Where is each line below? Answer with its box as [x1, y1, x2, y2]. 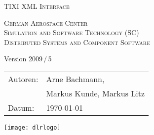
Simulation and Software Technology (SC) [4, 27, 139, 38]
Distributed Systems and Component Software [4, 37, 151, 47]
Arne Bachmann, [46, 73, 105, 85]
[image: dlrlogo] [4, 124, 61, 131]
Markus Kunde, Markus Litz [46, 87, 145, 99]
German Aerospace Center [4, 17, 88, 28]
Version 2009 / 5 [4, 53, 52, 64]
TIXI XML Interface [4, 1, 70, 11]
